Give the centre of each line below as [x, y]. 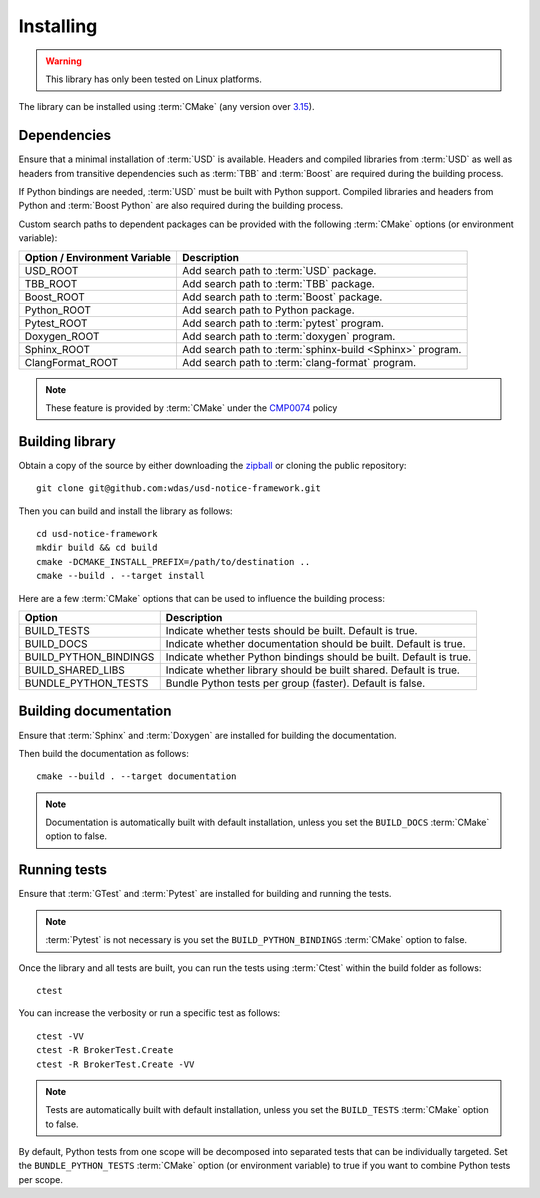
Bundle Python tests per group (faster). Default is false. [295, 683]
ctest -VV [60, 1036]
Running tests [63, 870]
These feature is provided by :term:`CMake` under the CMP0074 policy [191, 407]
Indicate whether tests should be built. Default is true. [291, 630]
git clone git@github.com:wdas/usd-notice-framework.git [179, 488]
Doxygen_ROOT [62, 336]
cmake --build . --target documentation [136, 776]
